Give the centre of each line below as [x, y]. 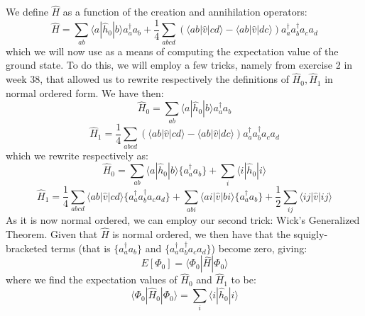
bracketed [27, 248]
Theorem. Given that [52, 234]
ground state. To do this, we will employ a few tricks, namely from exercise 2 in [179, 65]
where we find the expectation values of [92, 280]
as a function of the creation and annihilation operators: [185, 12]
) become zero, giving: [259, 248]
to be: [244, 280]
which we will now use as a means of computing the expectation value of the [172, 51]
